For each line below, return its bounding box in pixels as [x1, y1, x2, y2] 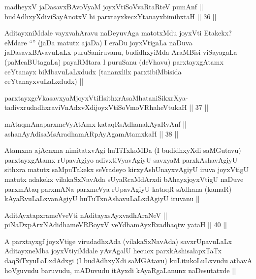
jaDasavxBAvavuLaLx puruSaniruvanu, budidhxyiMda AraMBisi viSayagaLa [4, 47, 237, 57]
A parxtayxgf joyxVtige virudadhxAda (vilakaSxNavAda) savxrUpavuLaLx [4, 236, 232, 246]
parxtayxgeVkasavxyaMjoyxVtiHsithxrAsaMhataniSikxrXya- [4, 92, 188, 103]
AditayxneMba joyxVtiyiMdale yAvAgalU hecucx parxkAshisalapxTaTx [4, 245, 222, 256]
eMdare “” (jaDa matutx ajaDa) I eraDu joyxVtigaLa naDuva [4, 37, 192, 47]
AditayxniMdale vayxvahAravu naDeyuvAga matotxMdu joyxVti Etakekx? [4, 28, 232, 38]
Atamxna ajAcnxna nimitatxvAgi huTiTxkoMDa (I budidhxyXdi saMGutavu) [4, 145, 241, 155]
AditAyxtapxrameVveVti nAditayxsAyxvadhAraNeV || [4, 209, 167, 220]
